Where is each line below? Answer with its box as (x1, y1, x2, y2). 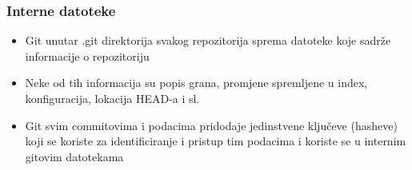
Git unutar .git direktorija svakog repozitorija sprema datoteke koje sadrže (25, 32, 391, 49)
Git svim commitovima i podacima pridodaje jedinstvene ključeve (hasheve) (25, 117, 398, 133)
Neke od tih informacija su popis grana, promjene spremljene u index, (25, 74, 368, 91)
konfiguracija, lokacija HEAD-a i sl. (25, 90, 200, 106)
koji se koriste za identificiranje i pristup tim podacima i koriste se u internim (25, 132, 406, 149)
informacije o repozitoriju (25, 47, 150, 64)
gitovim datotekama (25, 148, 124, 164)
